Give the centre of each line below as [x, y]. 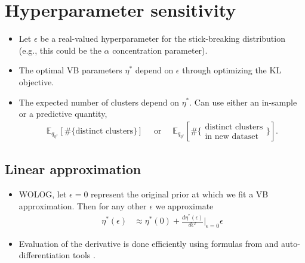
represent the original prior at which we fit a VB [180, 194]
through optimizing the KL [232, 70]
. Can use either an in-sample [243, 102]
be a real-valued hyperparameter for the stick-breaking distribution [163, 38]
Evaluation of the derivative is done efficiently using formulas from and [149, 243]
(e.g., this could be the [60, 50]
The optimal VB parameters [70, 70]
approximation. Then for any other [83, 205]
